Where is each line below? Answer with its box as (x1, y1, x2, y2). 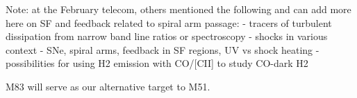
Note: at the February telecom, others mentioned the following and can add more (6, 2, 351, 16)
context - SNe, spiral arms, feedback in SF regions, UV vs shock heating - (6, 42, 319, 57)
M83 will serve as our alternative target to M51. (6, 79, 210, 93)
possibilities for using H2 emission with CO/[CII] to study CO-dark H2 (6, 56, 308, 70)
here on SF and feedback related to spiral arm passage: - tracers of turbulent (6, 15, 332, 30)
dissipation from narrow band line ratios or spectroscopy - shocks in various (6, 29, 328, 43)
